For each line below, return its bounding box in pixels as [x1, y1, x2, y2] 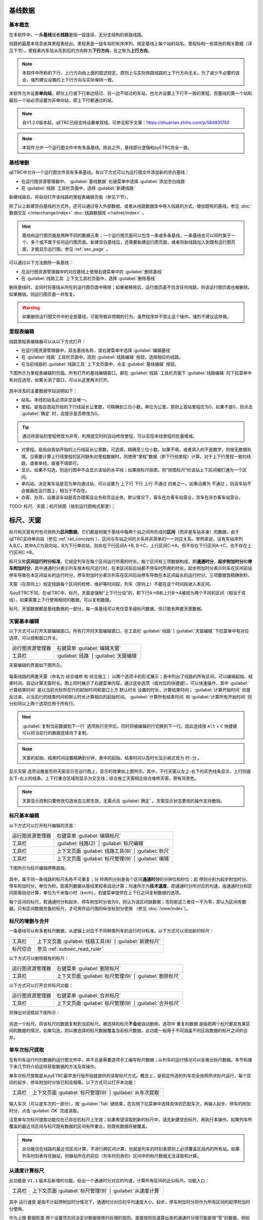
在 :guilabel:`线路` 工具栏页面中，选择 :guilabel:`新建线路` [21, 185, 135, 191]
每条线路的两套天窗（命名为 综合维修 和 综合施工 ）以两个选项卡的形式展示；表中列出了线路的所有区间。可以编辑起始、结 [9, 673, 253, 679]
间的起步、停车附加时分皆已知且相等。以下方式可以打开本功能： [9, 1079, 137, 1085]
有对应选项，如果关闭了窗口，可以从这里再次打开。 [9, 377, 112, 383]
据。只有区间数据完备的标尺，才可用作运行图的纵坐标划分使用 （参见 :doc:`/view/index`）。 [9, 906, 191, 912]
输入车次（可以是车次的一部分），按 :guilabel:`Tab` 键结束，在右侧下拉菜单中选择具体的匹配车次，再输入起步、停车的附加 [9, 1101, 251, 1107]
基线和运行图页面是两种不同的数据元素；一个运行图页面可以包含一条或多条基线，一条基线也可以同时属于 [22, 232, 231, 238]
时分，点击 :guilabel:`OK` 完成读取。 [9, 1108, 81, 1114]
